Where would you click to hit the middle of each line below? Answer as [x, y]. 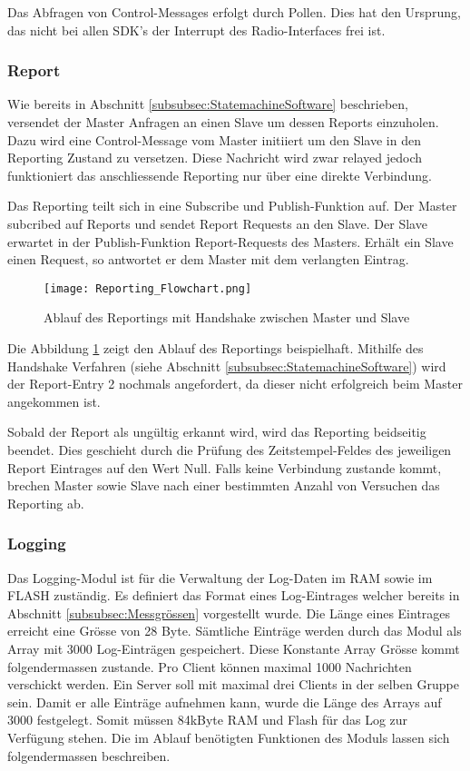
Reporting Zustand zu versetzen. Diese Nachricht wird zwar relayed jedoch [215, 158]
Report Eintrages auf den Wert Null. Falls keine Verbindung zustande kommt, [225, 467]
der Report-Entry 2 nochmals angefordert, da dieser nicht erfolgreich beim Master [235, 384]
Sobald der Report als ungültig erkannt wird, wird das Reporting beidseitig [217, 432]
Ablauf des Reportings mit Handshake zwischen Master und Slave [227, 317]
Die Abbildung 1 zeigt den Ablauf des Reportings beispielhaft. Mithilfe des [215, 348]
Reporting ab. [46, 503]
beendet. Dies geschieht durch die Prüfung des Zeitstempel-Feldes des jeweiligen [230, 449]
